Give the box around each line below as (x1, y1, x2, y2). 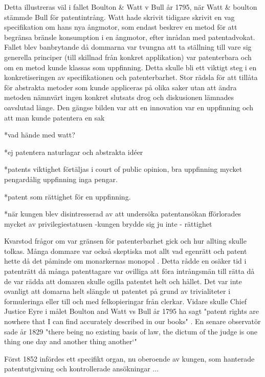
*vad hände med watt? (4, 129, 75, 140)
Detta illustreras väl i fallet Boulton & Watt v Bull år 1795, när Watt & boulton (4, 2, 257, 12)
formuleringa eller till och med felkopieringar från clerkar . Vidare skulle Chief (4, 295, 247, 306)
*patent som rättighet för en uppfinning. (4, 191, 131, 202)
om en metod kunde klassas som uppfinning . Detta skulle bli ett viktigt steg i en (4, 62, 257, 72)
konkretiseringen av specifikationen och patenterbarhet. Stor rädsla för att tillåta (4, 72, 258, 83)
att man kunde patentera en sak (4, 112, 105, 123)
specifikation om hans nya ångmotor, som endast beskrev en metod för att (4, 22, 237, 32)
